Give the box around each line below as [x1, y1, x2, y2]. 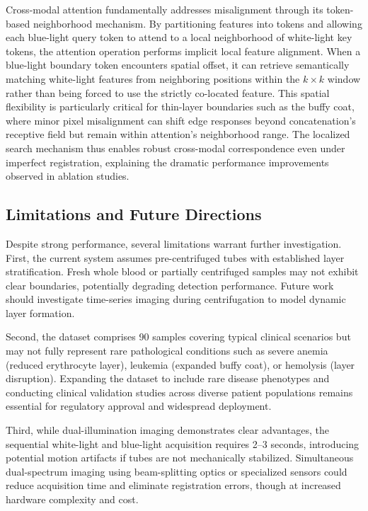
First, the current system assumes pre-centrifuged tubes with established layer [6, 250, 345, 265]
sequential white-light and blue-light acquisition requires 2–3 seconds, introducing [6, 436, 360, 451]
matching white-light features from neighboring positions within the [6, 71, 300, 86]
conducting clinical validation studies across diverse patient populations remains [6, 384, 353, 399]
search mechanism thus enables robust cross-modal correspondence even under [6, 140, 345, 155]
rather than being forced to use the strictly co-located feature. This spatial [6, 85, 330, 100]
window [327, 71, 361, 86]
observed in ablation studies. [6, 168, 130, 183]
